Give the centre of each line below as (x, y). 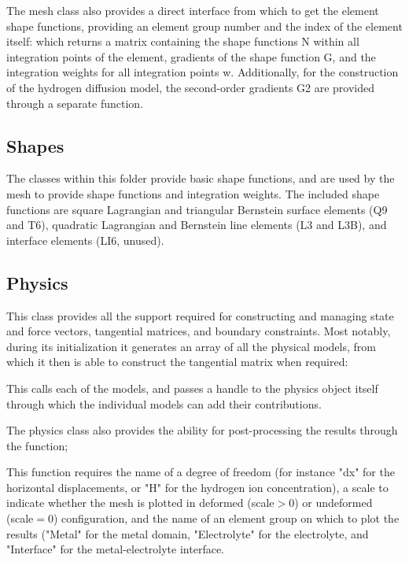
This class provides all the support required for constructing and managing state (200, 315)
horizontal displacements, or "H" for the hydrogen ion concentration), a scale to (197, 487)
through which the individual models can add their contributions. (164, 403)
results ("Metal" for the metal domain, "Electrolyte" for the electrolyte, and (188, 533)
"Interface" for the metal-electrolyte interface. (115, 549)
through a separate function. (75, 103)
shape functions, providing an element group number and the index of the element (204, 26)
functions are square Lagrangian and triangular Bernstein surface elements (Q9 (197, 209)
